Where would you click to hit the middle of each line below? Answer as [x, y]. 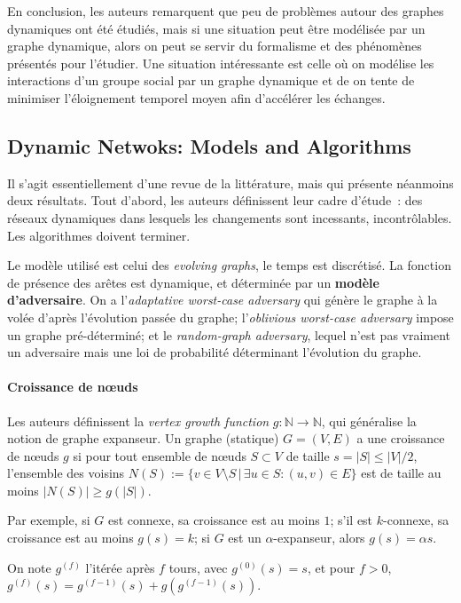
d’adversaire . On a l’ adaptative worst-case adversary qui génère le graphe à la [223, 300]
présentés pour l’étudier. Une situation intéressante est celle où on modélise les [221, 63]
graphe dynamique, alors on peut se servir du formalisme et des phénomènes [215, 46]
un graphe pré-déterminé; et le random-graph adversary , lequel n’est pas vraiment [229, 334]
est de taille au [401, 473]
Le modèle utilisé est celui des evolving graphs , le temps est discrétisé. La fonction [229, 265]
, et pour [331, 567]
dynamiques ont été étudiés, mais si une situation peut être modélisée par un [216, 28]
